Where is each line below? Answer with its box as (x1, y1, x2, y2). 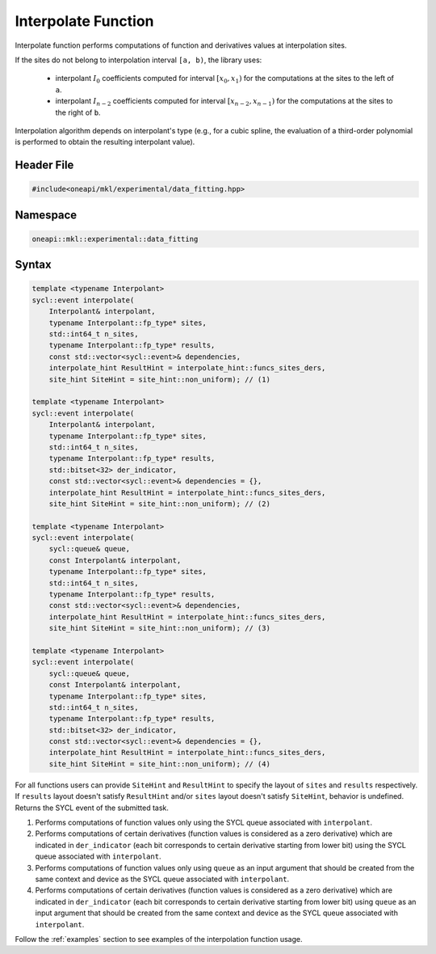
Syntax (15, 258, 52, 272)
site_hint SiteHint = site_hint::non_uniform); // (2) (48, 499, 270, 509)
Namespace (15, 208, 78, 222)
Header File (15, 158, 74, 172)
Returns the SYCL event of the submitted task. (15, 803, 170, 813)
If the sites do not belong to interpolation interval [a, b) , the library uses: (15, 55, 262, 65)
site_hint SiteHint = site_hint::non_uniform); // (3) (48, 623, 270, 633)
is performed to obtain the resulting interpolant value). (15, 137, 195, 147)
